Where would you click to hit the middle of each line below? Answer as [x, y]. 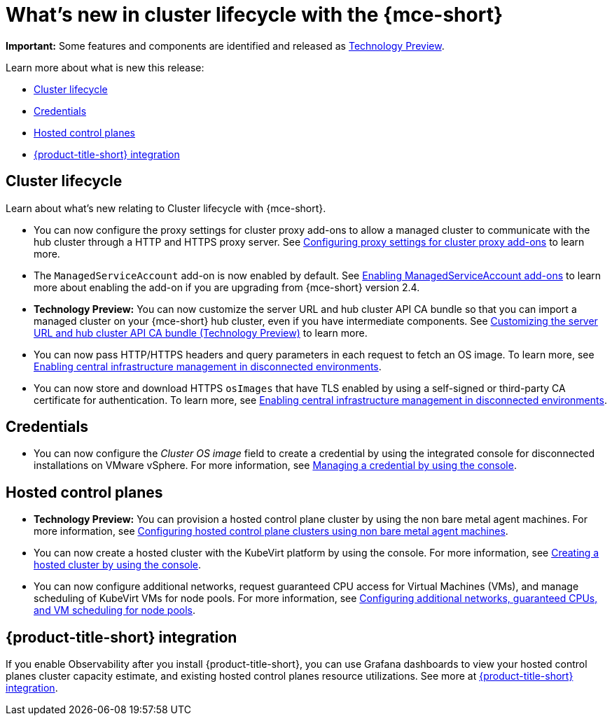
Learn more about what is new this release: [105, 67]
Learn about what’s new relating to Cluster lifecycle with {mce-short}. [166, 208]
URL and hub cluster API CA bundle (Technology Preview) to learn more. [201, 332]
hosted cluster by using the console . [118, 565]
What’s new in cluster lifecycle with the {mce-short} [255, 15]
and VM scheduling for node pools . [115, 610]
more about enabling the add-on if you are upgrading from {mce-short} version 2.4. [227, 287]
